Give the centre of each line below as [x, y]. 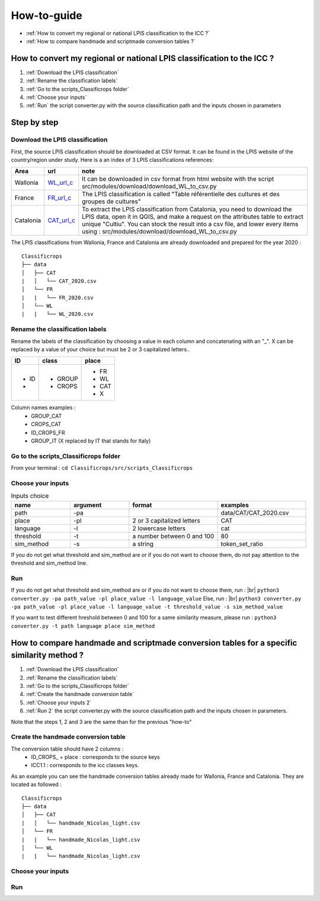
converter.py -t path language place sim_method [83, 626]
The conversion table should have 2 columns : [67, 749]
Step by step [35, 122]
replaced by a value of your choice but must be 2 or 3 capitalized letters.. [100, 349]
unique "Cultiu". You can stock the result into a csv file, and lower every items [190, 224]
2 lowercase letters [159, 528]
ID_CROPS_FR [48, 432]
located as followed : [36, 784]
